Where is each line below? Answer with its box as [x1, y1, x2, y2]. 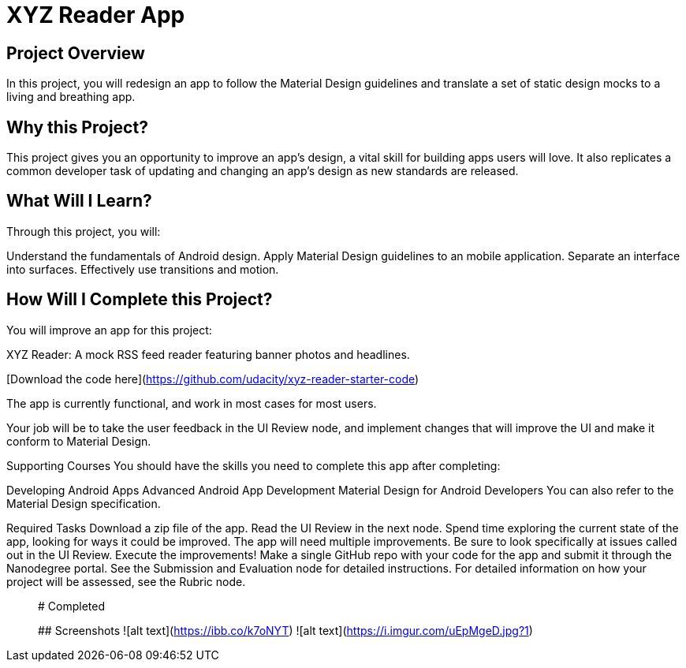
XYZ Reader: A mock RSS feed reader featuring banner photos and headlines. [6, 347, 410, 361]
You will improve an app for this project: [6, 323, 212, 337]
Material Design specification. [6, 496, 161, 510]
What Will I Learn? [6, 191, 152, 211]
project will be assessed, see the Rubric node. [6, 574, 246, 588]
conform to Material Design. [6, 434, 151, 448]
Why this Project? [6, 117, 148, 137]
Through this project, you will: [6, 224, 161, 238]
